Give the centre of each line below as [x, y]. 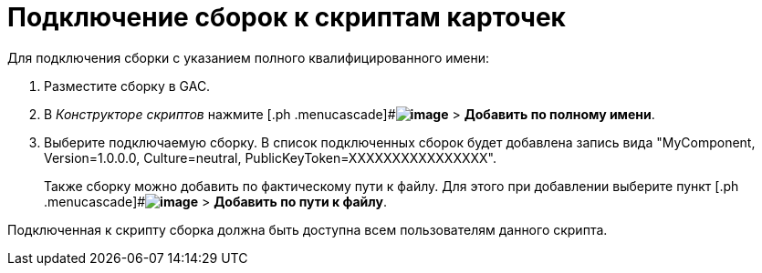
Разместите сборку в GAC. [127, 86]
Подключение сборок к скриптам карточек [287, 17]
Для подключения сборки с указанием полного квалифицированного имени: [249, 57]
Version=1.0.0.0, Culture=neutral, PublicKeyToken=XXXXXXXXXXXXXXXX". [271, 157]
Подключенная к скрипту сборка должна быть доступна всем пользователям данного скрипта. [308, 229]
